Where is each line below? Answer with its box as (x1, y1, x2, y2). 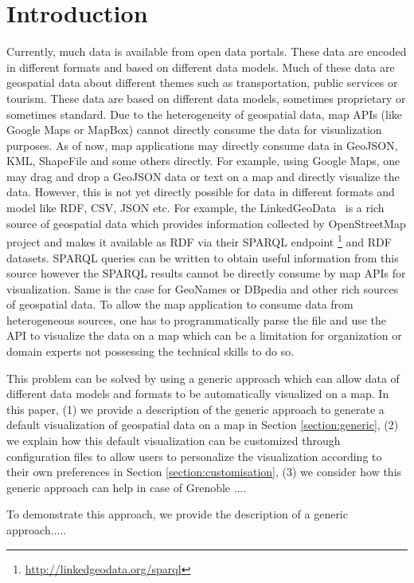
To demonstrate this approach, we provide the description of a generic (6, 506, 348, 522)
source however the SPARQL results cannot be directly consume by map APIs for (6, 265, 406, 282)
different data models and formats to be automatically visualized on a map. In (6, 385, 389, 402)
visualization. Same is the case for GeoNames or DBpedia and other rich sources (6, 280, 399, 297)
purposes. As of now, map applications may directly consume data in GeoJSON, (6, 136, 398, 153)
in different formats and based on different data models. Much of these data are (6, 58, 395, 75)
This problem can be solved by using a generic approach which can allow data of (6, 369, 400, 386)
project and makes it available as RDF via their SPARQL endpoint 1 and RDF (6, 231, 392, 250)
